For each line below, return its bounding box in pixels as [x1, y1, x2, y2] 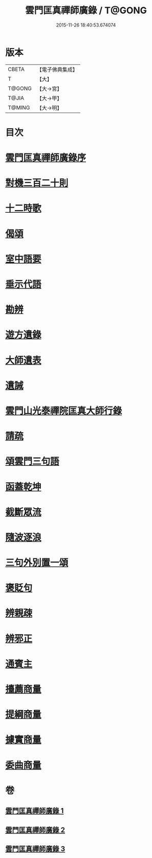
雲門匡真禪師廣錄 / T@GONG [25, 5, 147, 16]
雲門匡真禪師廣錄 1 [5, 806, 64, 816]
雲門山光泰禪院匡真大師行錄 [5, 405, 122, 417]
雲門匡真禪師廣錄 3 [5, 844, 66, 853]
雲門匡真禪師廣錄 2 [5, 825, 66, 834]
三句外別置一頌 [5, 557, 69, 569]
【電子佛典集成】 [36, 66, 78, 73]
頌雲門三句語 [5, 456, 60, 467]
